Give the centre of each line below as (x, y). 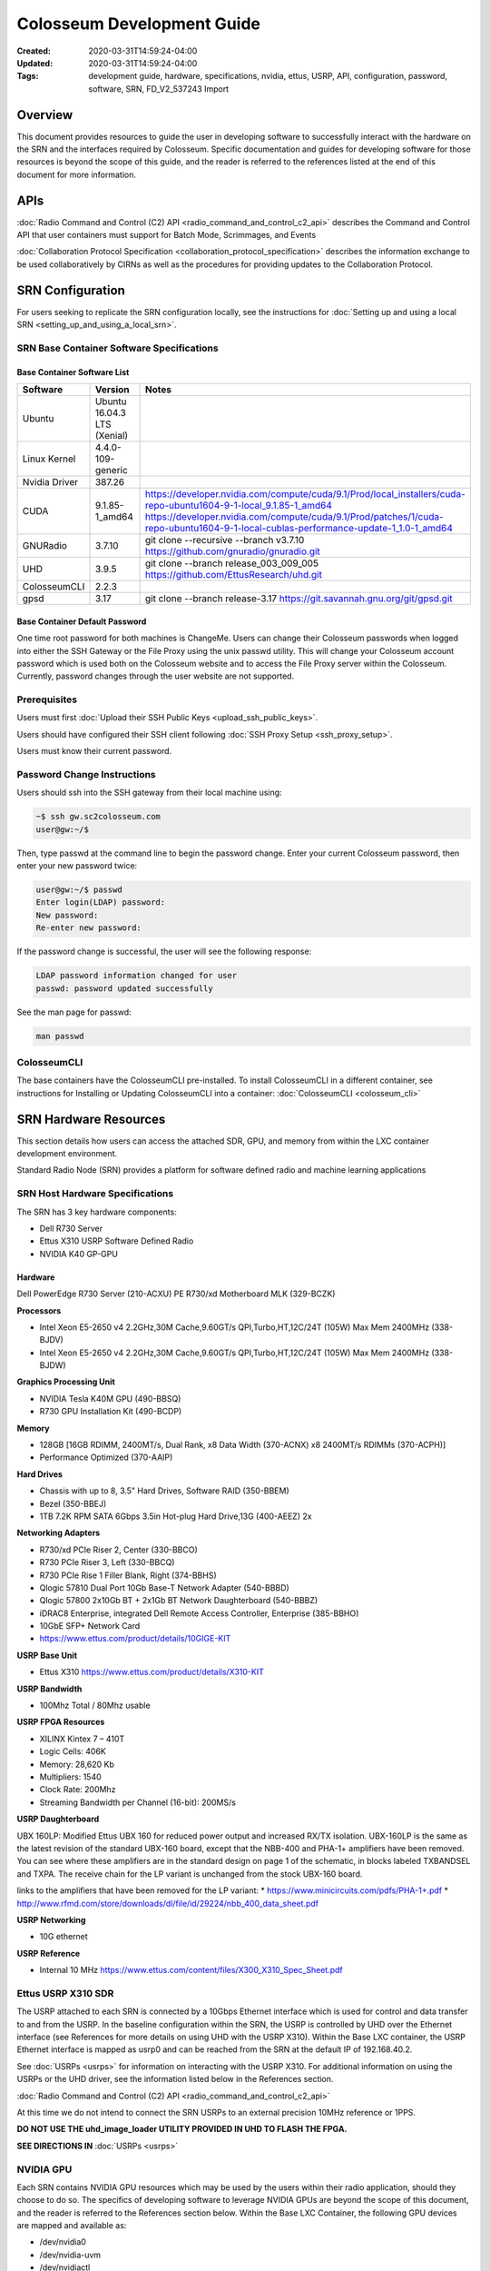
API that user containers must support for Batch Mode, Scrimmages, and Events (167, 235)
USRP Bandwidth (49, 1689)
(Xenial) (112, 436)
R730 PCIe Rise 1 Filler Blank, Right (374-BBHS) (128, 1575)
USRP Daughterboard (58, 1819)
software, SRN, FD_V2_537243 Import (159, 89)
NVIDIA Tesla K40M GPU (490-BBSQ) (110, 1398)
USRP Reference (49, 1953)
